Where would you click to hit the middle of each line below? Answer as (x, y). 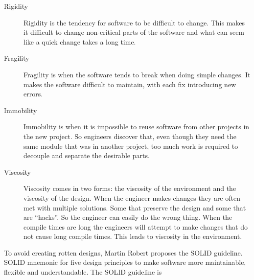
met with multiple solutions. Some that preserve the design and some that (135, 207)
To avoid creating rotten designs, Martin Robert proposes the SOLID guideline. (123, 252)
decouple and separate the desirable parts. (87, 155)
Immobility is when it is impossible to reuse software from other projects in (137, 127)
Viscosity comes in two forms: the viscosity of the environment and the (130, 188)
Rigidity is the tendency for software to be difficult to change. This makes (134, 22)
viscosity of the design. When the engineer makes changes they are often (132, 198)
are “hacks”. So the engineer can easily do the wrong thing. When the (128, 217)
